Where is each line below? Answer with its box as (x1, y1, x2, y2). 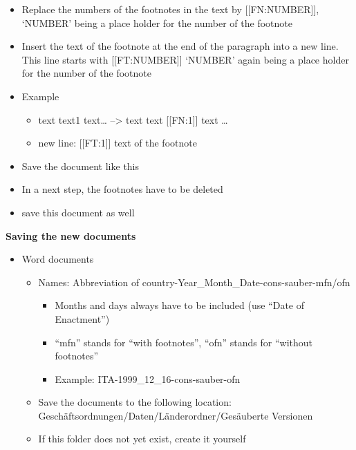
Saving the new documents (6, 228, 136, 243)
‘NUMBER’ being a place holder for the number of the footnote (21, 15, 292, 30)
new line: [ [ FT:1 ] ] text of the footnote (38, 135, 197, 150)
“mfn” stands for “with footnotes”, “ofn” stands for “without (55, 335, 313, 349)
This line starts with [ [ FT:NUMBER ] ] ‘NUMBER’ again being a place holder (21, 52, 349, 66)
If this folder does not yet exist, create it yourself (38, 431, 246, 446)
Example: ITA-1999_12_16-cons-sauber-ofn (55, 371, 241, 386)
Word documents (21, 252, 94, 266)
